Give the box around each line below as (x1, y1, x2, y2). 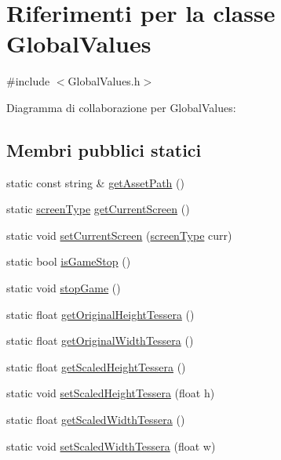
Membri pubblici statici (6, 137, 202, 161)
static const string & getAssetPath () (6, 174, 184, 190)
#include (6, 73, 50, 89)
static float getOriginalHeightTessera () (6, 306, 195, 322)
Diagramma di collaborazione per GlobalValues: (6, 99, 236, 115)
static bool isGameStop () (6, 253, 131, 270)
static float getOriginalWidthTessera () (6, 332, 194, 349)
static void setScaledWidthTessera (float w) (6, 437, 216, 454)
